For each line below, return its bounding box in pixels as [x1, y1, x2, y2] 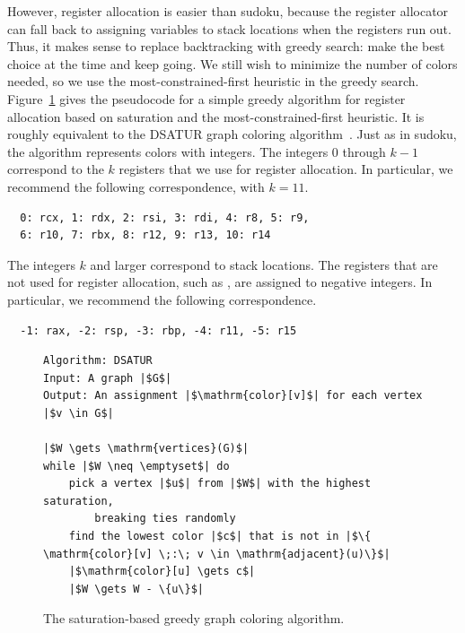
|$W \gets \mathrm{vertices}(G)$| [43, 442, 250, 455]
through [342, 142, 386, 160]
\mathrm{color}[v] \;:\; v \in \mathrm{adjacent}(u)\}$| [43, 547, 390, 560]
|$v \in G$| [43, 406, 114, 420]
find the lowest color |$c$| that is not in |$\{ [68, 530, 372, 543]
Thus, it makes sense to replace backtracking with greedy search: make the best [7, 37, 445, 56]
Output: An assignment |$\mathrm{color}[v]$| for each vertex [43, 389, 423, 403]
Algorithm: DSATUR [43, 354, 153, 368]
